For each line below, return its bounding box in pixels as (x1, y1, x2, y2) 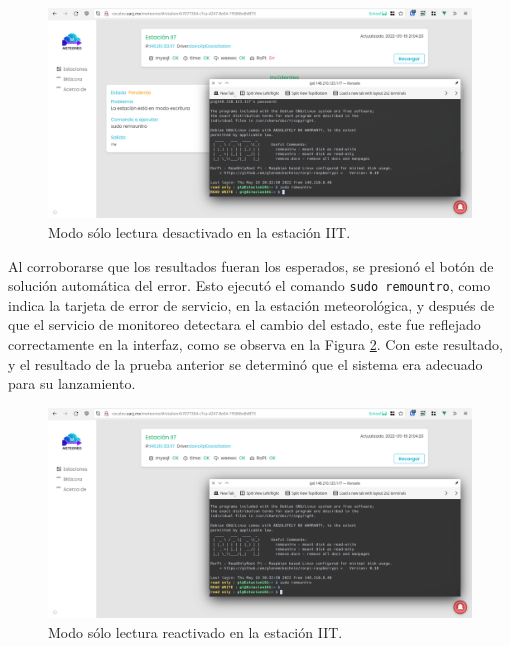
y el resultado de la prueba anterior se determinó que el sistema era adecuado (8, 353, 483, 374)
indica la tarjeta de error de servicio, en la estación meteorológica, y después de (8, 294, 495, 315)
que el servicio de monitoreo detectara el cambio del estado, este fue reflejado (8, 314, 481, 335)
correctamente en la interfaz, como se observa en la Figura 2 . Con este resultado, (8, 333, 503, 354)
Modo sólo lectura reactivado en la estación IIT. (48, 621, 343, 642)
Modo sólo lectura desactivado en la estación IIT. (48, 221, 351, 242)
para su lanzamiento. (8, 373, 136, 394)
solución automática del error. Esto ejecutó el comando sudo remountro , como (8, 275, 491, 296)
